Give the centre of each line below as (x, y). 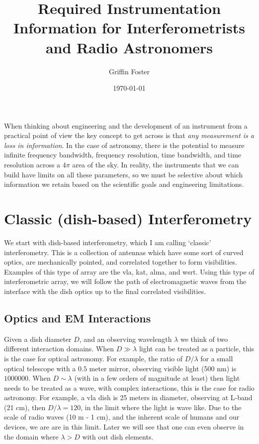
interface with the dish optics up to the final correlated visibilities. (105, 291)
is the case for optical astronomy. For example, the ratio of (93, 358)
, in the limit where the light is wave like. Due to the (161, 407)
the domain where (31, 436)
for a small (217, 358)
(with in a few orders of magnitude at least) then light (157, 378)
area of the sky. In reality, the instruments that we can (156, 165)
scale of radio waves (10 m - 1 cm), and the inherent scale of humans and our (122, 417)
